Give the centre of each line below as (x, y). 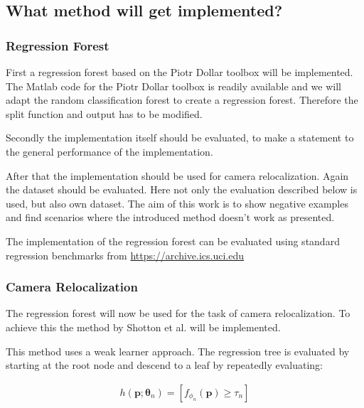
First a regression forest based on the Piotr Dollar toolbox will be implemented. (180, 72)
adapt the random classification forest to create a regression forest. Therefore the (182, 100)
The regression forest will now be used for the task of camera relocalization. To (178, 313)
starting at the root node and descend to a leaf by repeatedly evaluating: (164, 365)
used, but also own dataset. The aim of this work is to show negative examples (177, 203)
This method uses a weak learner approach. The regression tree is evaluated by (178, 351)
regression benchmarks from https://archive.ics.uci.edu (125, 255)
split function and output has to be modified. (104, 113)
